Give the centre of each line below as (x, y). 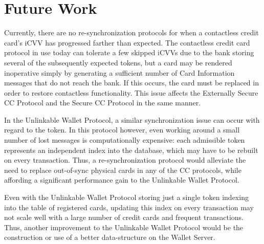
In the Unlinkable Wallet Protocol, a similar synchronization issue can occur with (132, 119)
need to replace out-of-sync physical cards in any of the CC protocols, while (123, 170)
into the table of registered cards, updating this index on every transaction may (129, 207)
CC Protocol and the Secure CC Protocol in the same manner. (103, 103)
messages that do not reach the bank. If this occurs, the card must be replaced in (131, 83)
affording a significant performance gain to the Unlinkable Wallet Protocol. (122, 180)
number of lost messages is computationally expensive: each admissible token (125, 140)
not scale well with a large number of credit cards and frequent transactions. (124, 217)
